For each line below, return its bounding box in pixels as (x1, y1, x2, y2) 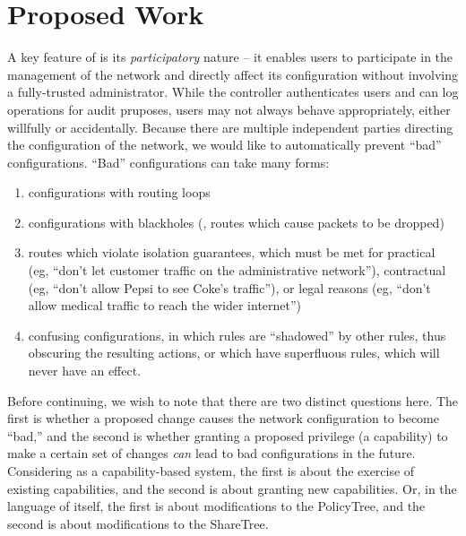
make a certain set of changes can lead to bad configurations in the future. (7, 444, 416, 463)
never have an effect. (28, 361, 142, 380)
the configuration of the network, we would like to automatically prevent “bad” (7, 135, 442, 154)
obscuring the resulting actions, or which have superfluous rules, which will (28, 343, 440, 362)
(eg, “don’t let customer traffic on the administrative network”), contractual (28, 261, 446, 280)
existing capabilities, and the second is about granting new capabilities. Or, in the (7, 479, 457, 497)
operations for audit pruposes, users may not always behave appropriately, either (7, 99, 451, 118)
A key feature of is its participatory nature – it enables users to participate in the (7, 48, 453, 66)
